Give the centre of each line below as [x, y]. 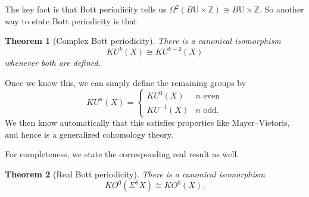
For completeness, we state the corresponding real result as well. [122, 154]
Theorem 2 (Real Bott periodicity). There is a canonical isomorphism [135, 174]
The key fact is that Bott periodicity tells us [86, 9]
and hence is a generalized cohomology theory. [89, 134]
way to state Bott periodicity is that [71, 20]
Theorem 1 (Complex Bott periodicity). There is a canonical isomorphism [143, 41]
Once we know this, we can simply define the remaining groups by [126, 82]
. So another [282, 9]
